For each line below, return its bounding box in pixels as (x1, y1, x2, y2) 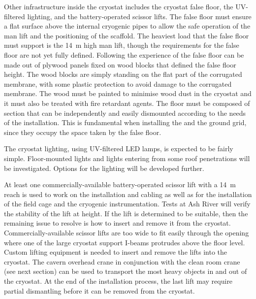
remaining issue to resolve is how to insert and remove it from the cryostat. (4, 218, 231, 228)
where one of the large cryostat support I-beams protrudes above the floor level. (4, 237, 245, 247)
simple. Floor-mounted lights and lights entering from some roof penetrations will (4, 153, 250, 163)
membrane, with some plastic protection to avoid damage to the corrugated (4, 78, 232, 89)
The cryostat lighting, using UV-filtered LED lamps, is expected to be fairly (4, 143, 233, 154)
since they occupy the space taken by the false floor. (4, 127, 161, 137)
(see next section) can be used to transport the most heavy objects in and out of (4, 266, 247, 276)
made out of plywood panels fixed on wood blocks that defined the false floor (4, 59, 236, 69)
